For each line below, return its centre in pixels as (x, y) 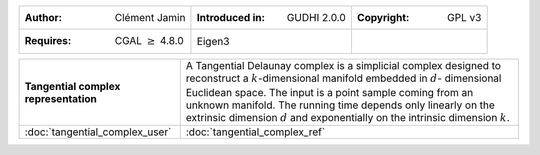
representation (60, 98)
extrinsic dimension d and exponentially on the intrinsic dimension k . (347, 117)
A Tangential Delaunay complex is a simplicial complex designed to (343, 66)
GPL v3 (464, 17)
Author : (43, 17)
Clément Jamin (150, 17)
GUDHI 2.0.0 (316, 17)
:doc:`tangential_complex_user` (98, 132)
